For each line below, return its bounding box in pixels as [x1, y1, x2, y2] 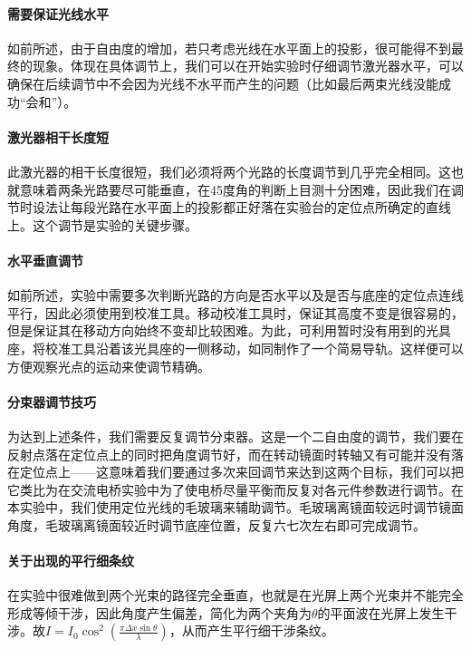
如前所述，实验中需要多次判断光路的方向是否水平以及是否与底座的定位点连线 [7, 286, 464, 305]
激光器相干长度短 [7, 127, 109, 146]
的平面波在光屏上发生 [317, 603, 445, 622]
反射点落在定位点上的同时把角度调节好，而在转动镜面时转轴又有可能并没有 [7, 444, 451, 463]
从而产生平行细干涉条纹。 [181, 621, 334, 640]
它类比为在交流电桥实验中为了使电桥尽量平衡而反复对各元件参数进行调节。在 [7, 479, 464, 499]
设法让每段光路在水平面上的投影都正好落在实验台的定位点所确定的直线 [32, 198, 451, 217]
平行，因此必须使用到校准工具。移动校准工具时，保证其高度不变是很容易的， [7, 303, 464, 322]
